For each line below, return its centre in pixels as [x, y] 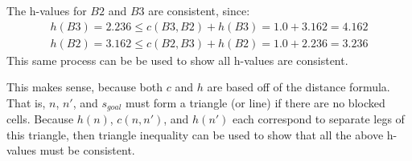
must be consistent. [87, 150]
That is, [26, 102]
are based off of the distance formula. [299, 87]
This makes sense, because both [85, 87]
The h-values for [47, 10]
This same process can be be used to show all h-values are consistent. [177, 60]
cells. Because [40, 119]
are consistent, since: [199, 10]
